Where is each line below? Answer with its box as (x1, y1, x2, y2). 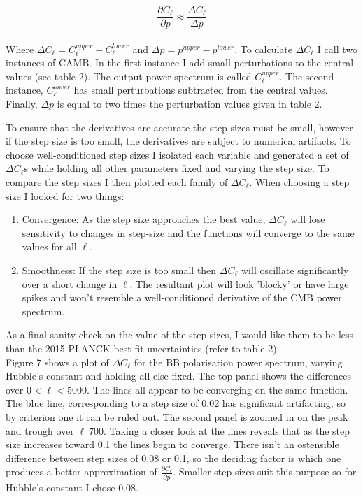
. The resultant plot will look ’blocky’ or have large (129, 276, 349, 291)
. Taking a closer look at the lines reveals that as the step (104, 423, 350, 438)
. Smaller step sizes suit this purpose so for (173, 464, 357, 479)
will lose (290, 212, 325, 226)
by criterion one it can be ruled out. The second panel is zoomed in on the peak (6, 409, 348, 424)
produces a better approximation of (6, 464, 157, 479)
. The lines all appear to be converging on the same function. (86, 382, 348, 396)
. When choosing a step (249, 175, 350, 189)
